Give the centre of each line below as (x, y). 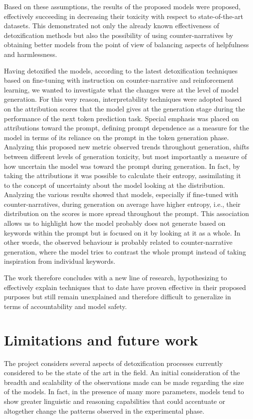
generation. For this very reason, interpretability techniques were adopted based (123, 99)
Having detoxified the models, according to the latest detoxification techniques (121, 70)
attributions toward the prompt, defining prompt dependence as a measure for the (126, 128)
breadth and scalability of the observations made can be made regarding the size (124, 382)
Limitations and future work (101, 339)
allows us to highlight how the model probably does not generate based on (115, 223)
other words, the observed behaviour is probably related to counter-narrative (118, 242)
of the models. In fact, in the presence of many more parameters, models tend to (124, 392)
